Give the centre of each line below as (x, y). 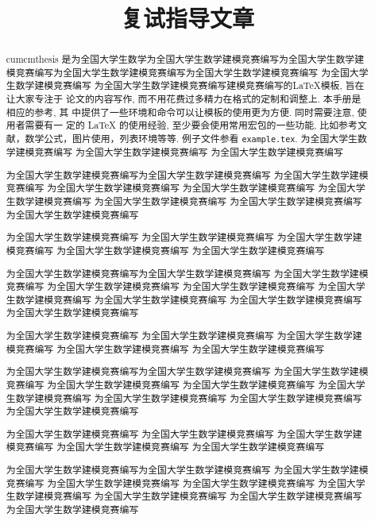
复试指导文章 (187, 18)
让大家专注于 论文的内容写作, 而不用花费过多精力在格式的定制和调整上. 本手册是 (184, 99)
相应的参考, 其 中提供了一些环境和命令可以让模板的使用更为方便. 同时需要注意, (180, 112)
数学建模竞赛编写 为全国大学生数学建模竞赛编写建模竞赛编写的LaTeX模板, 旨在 (190, 85)
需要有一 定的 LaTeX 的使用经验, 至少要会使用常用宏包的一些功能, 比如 (182, 125)
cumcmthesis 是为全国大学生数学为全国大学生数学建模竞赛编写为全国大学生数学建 (185, 59)
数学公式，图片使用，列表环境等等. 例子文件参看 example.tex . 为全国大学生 (191, 139)
